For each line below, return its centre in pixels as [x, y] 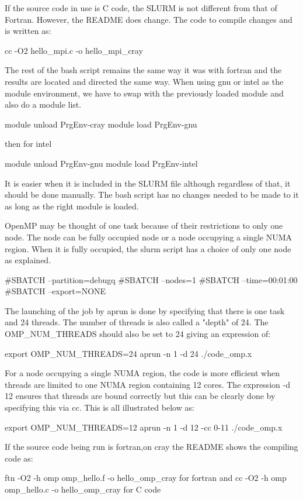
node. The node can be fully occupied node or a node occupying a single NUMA [149, 237]
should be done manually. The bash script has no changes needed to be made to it [152, 195]
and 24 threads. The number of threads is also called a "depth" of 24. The [137, 322]
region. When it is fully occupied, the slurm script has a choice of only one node [148, 248]
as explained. [28, 260]
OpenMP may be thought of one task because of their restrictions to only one [144, 226]
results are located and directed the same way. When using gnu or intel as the [144, 81]
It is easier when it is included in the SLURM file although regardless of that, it [148, 183]
